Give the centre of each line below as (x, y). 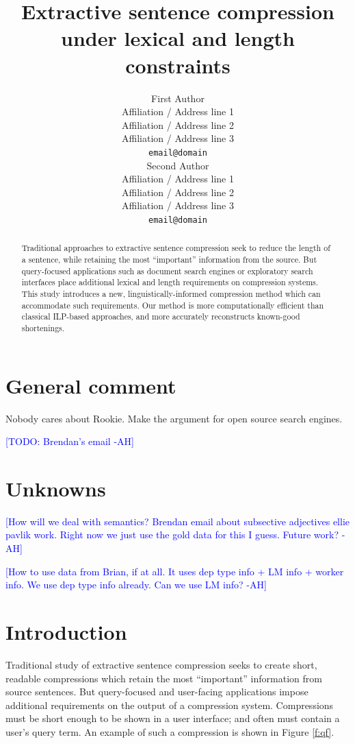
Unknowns (56, 488)
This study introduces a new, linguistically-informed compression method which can (171, 293)
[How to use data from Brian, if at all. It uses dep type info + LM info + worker (175, 571)
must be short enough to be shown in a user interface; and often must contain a (173, 718)
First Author (178, 98)
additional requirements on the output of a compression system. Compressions (170, 705)
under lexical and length (178, 38)
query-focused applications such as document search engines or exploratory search (167, 271)
